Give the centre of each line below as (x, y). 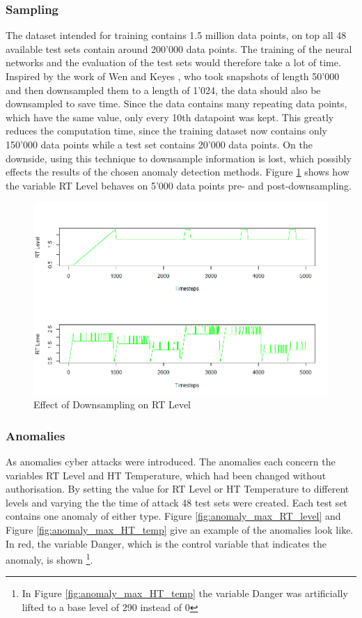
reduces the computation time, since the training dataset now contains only (166, 131)
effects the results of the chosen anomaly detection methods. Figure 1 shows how (178, 172)
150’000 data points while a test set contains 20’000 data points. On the (159, 144)
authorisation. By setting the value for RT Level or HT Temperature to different (178, 489)
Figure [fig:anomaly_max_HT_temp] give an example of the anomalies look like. (180, 529)
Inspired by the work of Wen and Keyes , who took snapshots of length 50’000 (173, 76)
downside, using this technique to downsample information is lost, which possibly (179, 158)
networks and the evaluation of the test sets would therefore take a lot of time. (173, 62)
